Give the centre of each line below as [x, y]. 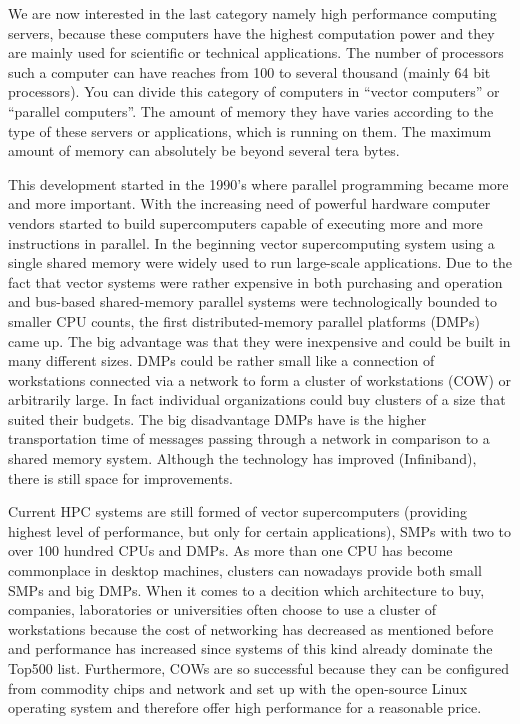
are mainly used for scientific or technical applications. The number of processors [256, 52]
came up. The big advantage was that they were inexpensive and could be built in [259, 340]
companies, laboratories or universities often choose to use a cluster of [222, 609]
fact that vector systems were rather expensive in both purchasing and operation [255, 281]
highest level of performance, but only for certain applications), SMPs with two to [260, 530]
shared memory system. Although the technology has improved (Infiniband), [242, 458]
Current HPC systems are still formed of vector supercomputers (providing [238, 511]
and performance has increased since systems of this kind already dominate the [250, 648]
